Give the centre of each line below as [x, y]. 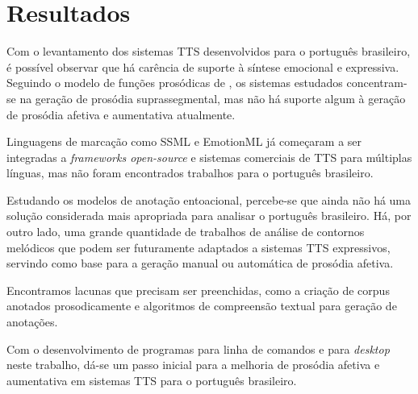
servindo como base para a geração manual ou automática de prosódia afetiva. [200, 263]
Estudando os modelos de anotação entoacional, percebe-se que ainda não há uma [209, 199]
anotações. [32, 322]
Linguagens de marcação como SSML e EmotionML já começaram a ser [184, 141]
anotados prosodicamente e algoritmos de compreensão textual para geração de [202, 306]
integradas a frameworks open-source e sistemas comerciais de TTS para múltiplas [209, 157]
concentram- [377, 83]
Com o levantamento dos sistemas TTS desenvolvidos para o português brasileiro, [209, 51]
